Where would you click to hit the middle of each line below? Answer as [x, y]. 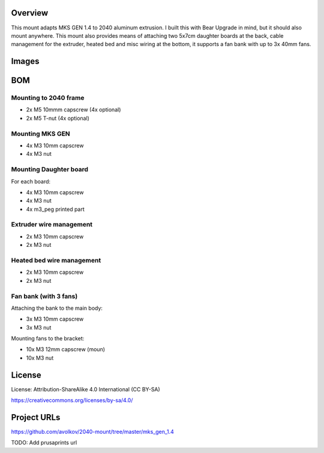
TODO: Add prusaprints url [44, 443]
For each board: [31, 181]
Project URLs [36, 417]
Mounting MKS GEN [40, 134]
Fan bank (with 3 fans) [44, 296]
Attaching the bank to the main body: [57, 308]
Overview [30, 13]
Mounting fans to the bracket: [48, 339]
